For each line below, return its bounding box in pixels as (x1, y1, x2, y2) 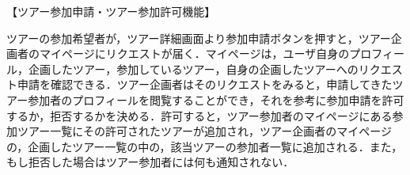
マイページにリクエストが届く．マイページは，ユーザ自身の (39, 45, 350, 62)
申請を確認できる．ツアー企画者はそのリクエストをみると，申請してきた (17, 76, 393, 93)
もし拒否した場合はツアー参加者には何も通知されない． (6, 154, 294, 170)
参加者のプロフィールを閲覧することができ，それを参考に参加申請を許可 (28, 91, 404, 108)
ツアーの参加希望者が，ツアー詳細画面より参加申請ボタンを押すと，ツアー (6, 29, 391, 46)
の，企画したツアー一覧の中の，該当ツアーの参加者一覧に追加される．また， (6, 138, 403, 154)
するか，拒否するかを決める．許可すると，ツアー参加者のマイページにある (6, 107, 393, 124)
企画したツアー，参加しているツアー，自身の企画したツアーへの (28, 60, 359, 77)
